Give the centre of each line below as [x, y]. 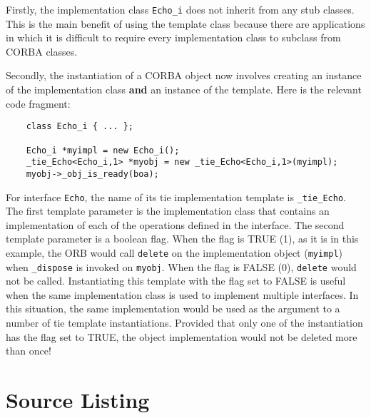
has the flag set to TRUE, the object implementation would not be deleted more [182, 336]
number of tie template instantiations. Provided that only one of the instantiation [184, 323]
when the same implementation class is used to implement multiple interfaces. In [182, 294]
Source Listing [78, 399]
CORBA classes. [42, 51]
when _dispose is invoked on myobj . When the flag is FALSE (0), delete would [181, 266]
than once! [29, 351]
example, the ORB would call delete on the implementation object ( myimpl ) [174, 252]
